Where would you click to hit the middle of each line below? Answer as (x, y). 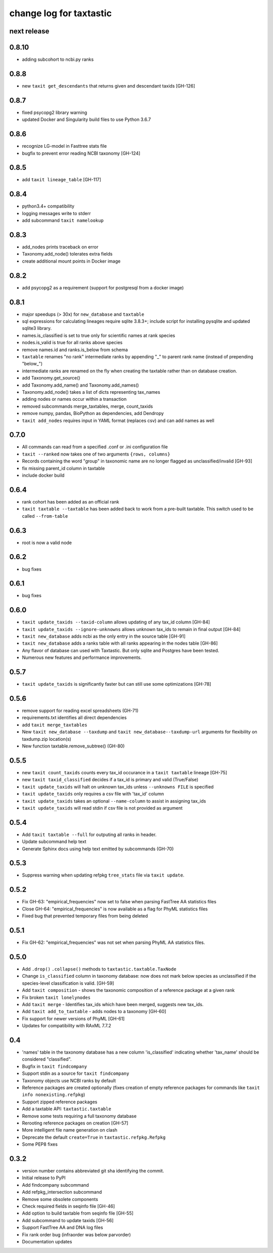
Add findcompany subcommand (56, 1185)
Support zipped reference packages (60, 1102)
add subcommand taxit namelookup (63, 221)
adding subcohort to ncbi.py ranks (58, 59)
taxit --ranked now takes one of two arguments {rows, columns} (96, 454)
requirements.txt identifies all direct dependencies (74, 718)
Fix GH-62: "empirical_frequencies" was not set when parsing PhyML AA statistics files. (113, 943)
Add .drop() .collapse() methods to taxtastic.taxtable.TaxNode (99, 969)
